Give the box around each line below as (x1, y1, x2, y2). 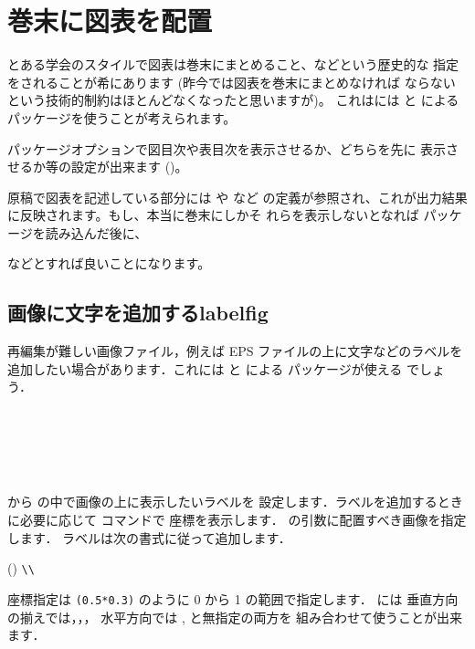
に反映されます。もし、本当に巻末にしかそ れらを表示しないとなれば (7, 205, 419, 225)
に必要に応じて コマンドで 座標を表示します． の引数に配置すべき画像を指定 (7, 510, 467, 529)
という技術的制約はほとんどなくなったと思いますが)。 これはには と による (7, 90, 459, 110)
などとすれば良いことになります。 (7, 254, 211, 273)
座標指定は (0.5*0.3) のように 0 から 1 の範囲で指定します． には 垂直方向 (7, 589, 459, 608)
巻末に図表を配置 (7, 2, 213, 39)
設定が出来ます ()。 (70, 157, 188, 176)
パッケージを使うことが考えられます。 (7, 108, 237, 127)
